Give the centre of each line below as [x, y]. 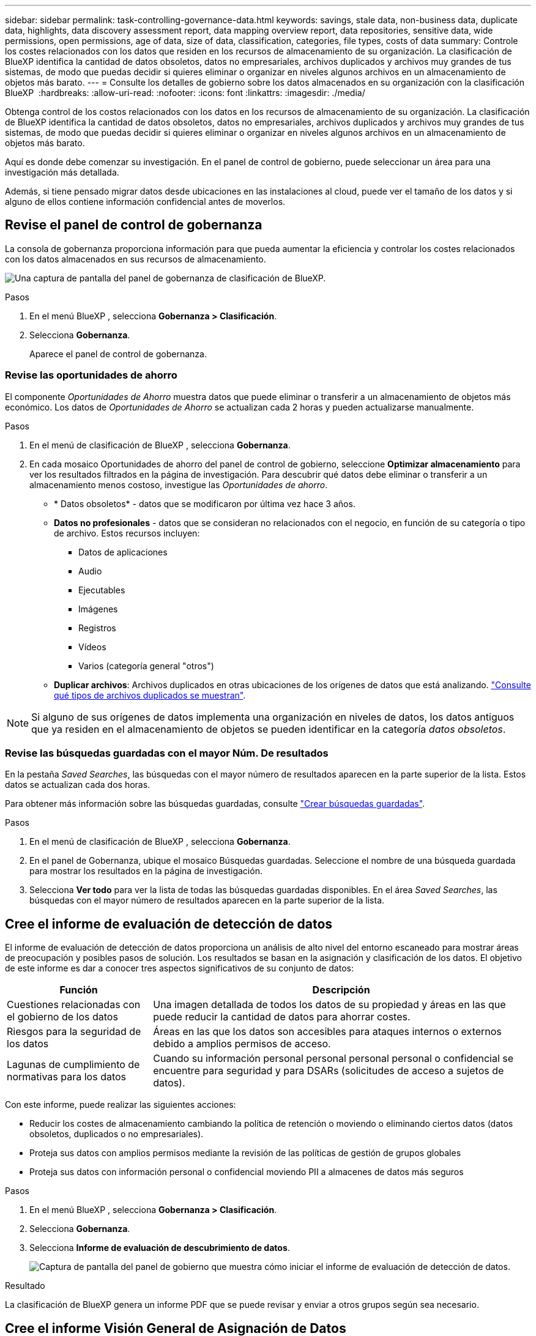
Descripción [341, 990]
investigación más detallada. [62, 172]
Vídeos [92, 647]
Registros [97, 628]
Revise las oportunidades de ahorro [91, 375]
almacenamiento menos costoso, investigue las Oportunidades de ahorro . [179, 484]
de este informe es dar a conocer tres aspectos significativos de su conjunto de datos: [179, 968]
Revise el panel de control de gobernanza [134, 225]
